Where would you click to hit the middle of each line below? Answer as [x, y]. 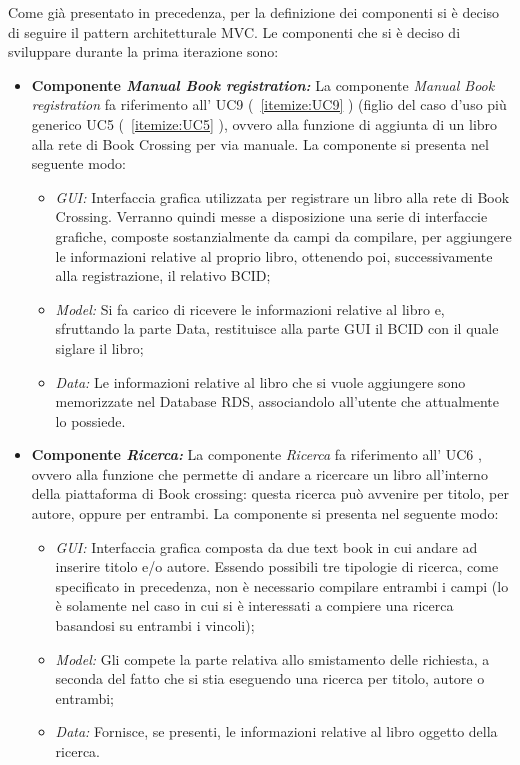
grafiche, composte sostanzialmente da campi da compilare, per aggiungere [283, 235]
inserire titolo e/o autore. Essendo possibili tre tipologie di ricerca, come [277, 566]
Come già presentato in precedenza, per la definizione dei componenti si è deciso [254, 12]
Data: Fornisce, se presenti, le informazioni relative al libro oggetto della [276, 731]
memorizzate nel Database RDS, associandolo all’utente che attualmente [277, 401]
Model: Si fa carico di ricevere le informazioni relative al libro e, [250, 308]
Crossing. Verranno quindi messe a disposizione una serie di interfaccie [271, 216]
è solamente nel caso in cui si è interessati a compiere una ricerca [254, 605]
